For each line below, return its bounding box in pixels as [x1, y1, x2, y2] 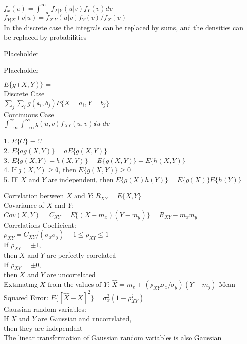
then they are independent [4, 323, 83, 333]
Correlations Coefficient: [4, 220, 76, 230]
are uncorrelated [47, 269, 95, 280]
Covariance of [4, 200, 44, 210]
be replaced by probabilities [4, 32, 87, 42]
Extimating [4, 279, 38, 289]
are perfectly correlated [47, 249, 116, 260]
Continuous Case [4, 109, 54, 119]
